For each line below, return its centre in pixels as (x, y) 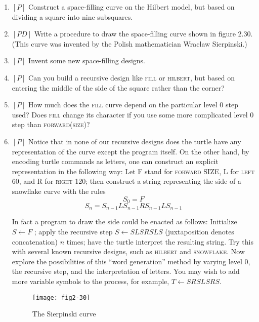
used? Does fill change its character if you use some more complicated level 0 (133, 114)
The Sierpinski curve (64, 314)
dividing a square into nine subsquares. (72, 16)
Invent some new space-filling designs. (87, 61)
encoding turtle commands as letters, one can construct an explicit (115, 161)
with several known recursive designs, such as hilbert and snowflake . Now (128, 251)
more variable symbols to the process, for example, (91, 281)
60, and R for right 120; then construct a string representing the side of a (126, 181)
